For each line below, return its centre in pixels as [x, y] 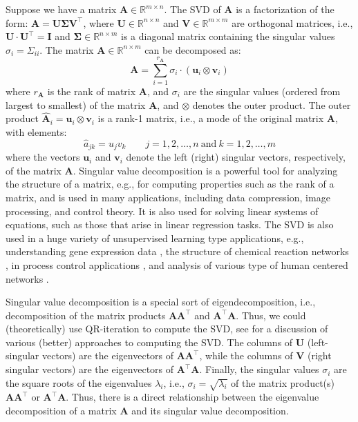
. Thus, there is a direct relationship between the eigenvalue [192, 397]
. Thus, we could [271, 315]
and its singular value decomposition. [210, 411]
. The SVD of [192, 9]
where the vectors [43, 157]
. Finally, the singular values [259, 369]
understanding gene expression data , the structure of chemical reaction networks [177, 251]
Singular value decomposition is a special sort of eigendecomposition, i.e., [161, 302]
